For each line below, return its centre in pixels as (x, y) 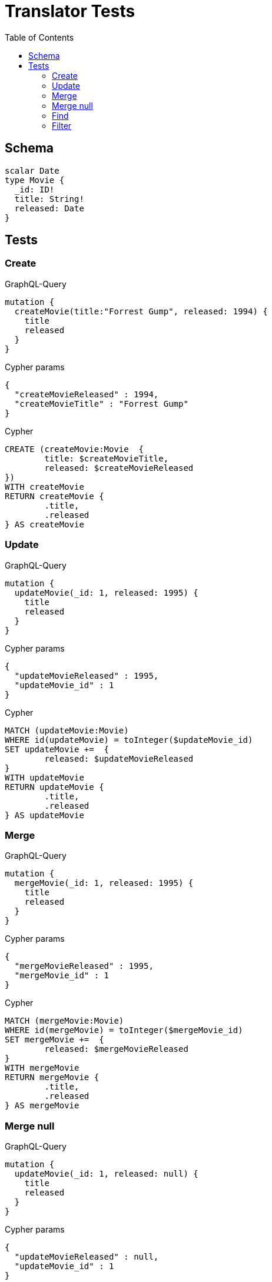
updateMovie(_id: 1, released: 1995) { (106, 592)
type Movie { (35, 180)
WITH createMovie (44, 486)
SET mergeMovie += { (54, 1040)
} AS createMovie (44, 524)
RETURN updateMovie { (54, 787)
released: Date (49, 208)
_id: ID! (34, 189)
